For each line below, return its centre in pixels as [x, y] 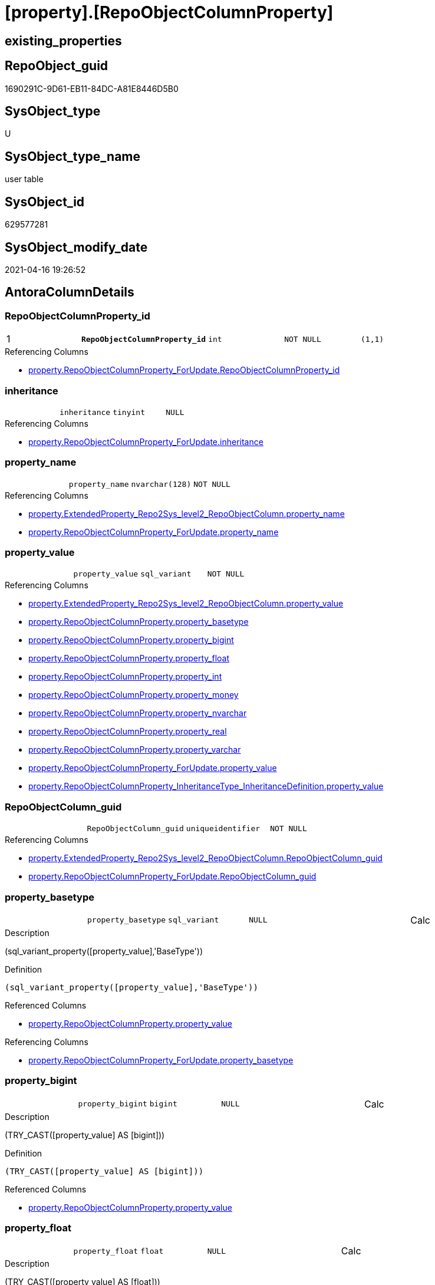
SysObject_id [45, 202]
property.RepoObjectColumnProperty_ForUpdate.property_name [154, 532]
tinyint [129, 412]
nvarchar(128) [161, 484]
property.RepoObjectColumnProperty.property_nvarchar [138, 713]
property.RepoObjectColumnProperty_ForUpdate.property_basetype [161, 1060]
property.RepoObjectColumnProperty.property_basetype [139, 622]
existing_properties [63, 41]
